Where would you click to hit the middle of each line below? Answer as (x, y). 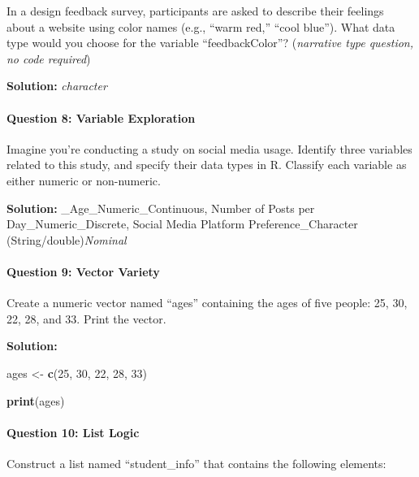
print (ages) (36, 400)
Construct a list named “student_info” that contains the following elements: (197, 463)
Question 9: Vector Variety (83, 271)
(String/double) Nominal (67, 239)
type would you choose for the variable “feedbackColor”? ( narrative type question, (210, 43)
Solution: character (57, 86)
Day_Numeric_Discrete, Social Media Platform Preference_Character (182, 224)
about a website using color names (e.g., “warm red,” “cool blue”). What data (201, 26)
